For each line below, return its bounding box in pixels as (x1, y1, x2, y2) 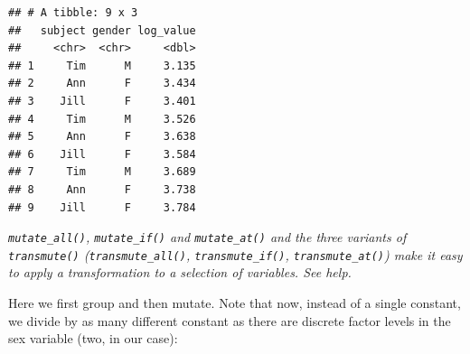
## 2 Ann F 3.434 (8, 77, 196, 90)
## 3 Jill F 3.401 (8, 94, 196, 107)
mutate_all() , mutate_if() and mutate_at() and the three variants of (8, 228, 407, 247)
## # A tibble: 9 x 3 (8, 6, 138, 19)
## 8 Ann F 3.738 (8, 182, 196, 196)
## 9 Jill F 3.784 (8, 200, 196, 214)
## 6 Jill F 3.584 (8, 147, 196, 161)
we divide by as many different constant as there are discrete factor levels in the (8, 311, 451, 330)
